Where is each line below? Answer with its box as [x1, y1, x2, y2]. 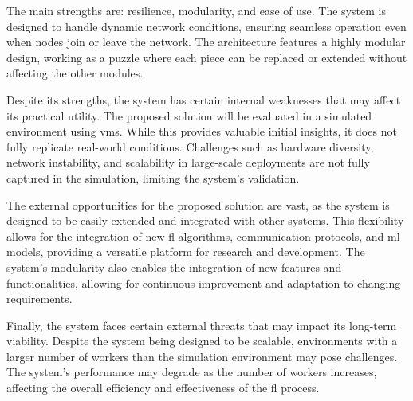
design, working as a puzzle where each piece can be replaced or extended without [6, 49, 407, 65]
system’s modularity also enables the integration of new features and [6, 258, 342, 275]
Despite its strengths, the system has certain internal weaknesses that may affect [6, 91, 401, 108]
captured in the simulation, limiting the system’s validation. [6, 169, 300, 186]
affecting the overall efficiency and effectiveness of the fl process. [6, 379, 320, 396]
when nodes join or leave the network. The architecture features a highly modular [6, 33, 406, 50]
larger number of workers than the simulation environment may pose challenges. [6, 348, 398, 364]
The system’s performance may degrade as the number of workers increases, [6, 364, 377, 380]
